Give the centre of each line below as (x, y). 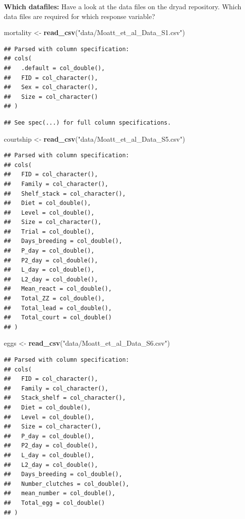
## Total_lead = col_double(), (58, 308)
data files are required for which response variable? (79, 16)
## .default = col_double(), (54, 68)
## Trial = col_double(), (49, 232)
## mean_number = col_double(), (60, 493)
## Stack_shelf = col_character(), (65, 398)
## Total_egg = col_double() (54, 503)
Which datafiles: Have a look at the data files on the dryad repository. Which (123, 6)
